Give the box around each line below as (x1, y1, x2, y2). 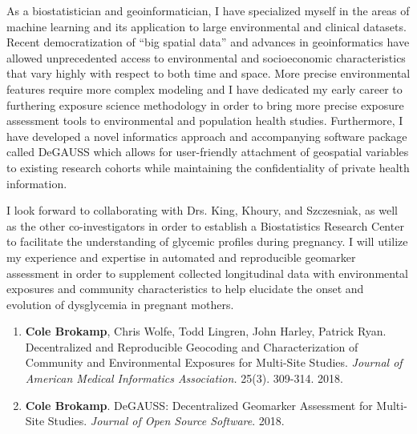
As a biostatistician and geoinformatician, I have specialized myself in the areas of (6, 2, 410, 18)
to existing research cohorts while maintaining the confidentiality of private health (6, 159, 410, 175)
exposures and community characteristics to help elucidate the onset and (6, 280, 364, 297)
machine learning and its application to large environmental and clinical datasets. (6, 18, 407, 34)
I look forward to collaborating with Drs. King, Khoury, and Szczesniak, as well (6, 202, 398, 219)
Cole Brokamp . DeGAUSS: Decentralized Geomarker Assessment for (25, 396, 373, 413)
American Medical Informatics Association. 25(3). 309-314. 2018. (25, 370, 343, 387)
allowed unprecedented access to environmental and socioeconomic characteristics (6, 49, 406, 66)
